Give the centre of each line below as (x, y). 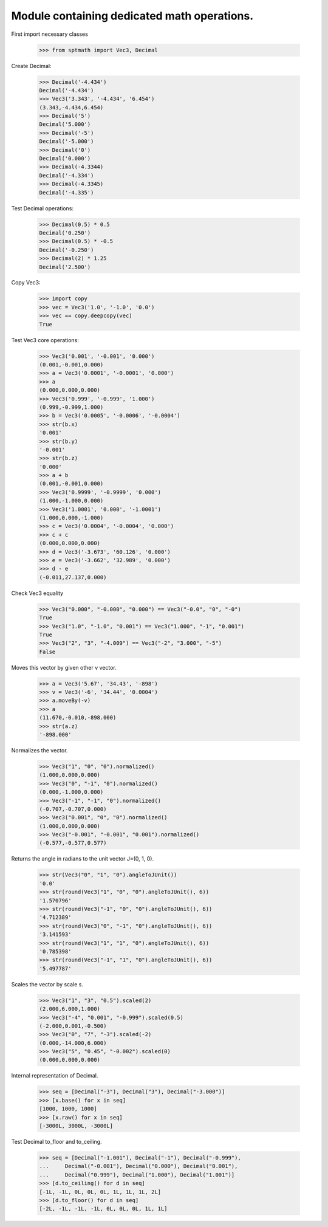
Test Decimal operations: (43, 208)
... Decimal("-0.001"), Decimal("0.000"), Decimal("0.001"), (138, 1166)
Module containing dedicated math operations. (132, 16)
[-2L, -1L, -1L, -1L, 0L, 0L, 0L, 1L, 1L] (103, 1209)
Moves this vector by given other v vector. (64, 667)
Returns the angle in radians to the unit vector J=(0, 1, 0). (83, 859)
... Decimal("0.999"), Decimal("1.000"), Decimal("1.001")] (137, 1175)
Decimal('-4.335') (67, 192)
